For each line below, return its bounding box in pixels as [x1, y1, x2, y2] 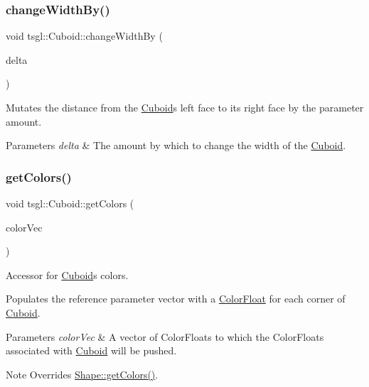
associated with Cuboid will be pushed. [6, 343, 177, 358]
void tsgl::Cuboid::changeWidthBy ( [6, 28, 163, 43]
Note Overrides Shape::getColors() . [6, 366, 159, 381]
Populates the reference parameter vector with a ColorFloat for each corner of [6, 291, 346, 306]
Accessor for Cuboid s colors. [6, 267, 129, 282]
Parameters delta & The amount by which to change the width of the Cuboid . [6, 138, 346, 153]
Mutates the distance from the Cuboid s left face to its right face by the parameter [6, 100, 364, 114]
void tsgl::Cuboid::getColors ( [6, 196, 134, 210]
